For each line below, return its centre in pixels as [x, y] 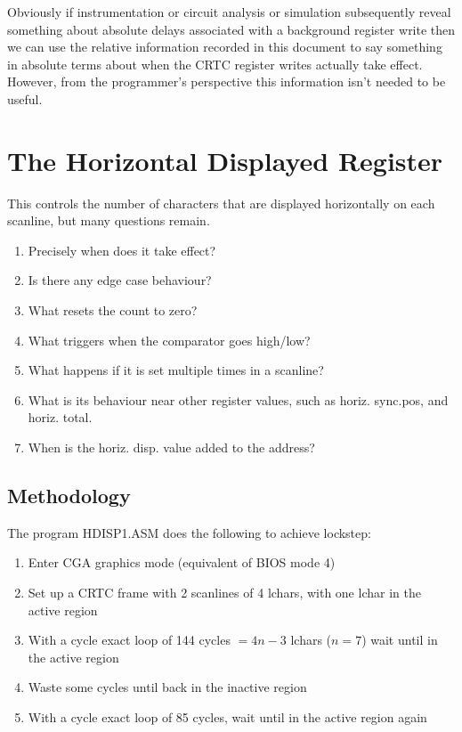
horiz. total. [60, 417]
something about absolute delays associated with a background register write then [231, 29]
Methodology [69, 496]
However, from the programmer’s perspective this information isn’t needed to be [227, 81]
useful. [25, 98]
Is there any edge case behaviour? [120, 280]
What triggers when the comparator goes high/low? [169, 340]
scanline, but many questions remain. [109, 220]
